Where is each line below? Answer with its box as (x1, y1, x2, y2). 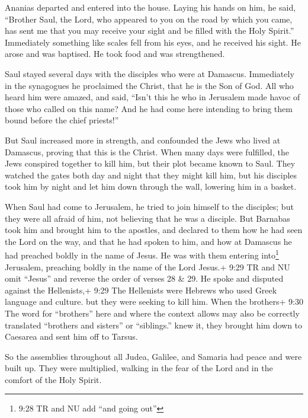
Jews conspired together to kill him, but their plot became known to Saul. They (5, 157, 296, 170)
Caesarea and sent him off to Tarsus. (5, 330, 138, 343)
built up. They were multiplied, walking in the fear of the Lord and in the (5, 362, 273, 374)
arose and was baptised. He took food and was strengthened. (5, 47, 225, 60)
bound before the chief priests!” (5, 114, 119, 126)
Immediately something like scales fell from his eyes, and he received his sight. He (5, 36, 301, 48)
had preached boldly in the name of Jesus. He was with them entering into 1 (5, 247, 279, 261)
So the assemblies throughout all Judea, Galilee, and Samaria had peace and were (5, 350, 302, 362)
